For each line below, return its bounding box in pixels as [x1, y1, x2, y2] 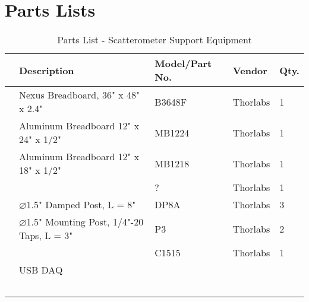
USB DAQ [19, 263, 63, 277]
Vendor [232, 63, 267, 77]
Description [19, 63, 74, 77]
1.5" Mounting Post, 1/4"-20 [26, 215, 144, 229]
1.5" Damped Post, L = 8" [26, 198, 136, 212]
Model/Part [154, 56, 212, 71]
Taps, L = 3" [19, 228, 73, 243]
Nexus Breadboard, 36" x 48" [19, 88, 140, 102]
